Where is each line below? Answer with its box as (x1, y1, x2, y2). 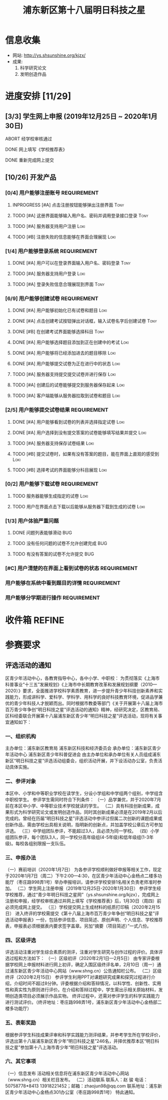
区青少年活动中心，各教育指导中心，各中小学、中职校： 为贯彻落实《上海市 (5, 675, 160, 681)
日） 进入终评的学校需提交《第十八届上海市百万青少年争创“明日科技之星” (5, 910, 155, 916)
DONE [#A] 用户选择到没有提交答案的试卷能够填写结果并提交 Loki (12, 430, 146, 436)
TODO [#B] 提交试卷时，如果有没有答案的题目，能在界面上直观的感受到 (12, 451, 159, 457)
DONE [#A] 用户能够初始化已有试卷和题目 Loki (12, 307, 107, 314)
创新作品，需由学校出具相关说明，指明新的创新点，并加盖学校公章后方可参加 (5, 821, 163, 828)
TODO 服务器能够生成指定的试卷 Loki (12, 493, 88, 499)
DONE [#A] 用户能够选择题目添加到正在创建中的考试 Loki (12, 339, 129, 345)
